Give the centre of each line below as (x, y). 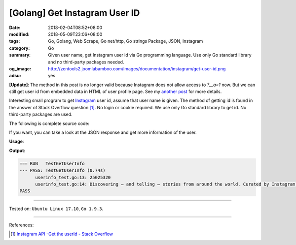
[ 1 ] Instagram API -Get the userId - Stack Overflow (62, 234)
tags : (15, 41)
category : (19, 48)
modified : (19, 34)
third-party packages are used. (41, 114)
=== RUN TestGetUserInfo (52, 163)
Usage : (17, 141)
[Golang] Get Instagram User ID (74, 13)
